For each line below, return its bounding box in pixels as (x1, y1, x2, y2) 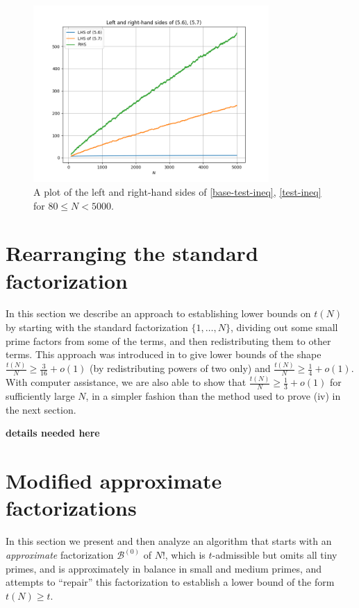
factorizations (6, 493, 137, 522)
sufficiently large (6, 389, 75, 403)
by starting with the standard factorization (6, 320, 188, 335)
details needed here (6, 425, 100, 440)
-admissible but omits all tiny (212, 548, 337, 562)
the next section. (6, 402, 76, 416)
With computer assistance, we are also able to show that (6, 375, 247, 389)
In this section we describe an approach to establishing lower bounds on (6, 306, 311, 321)
